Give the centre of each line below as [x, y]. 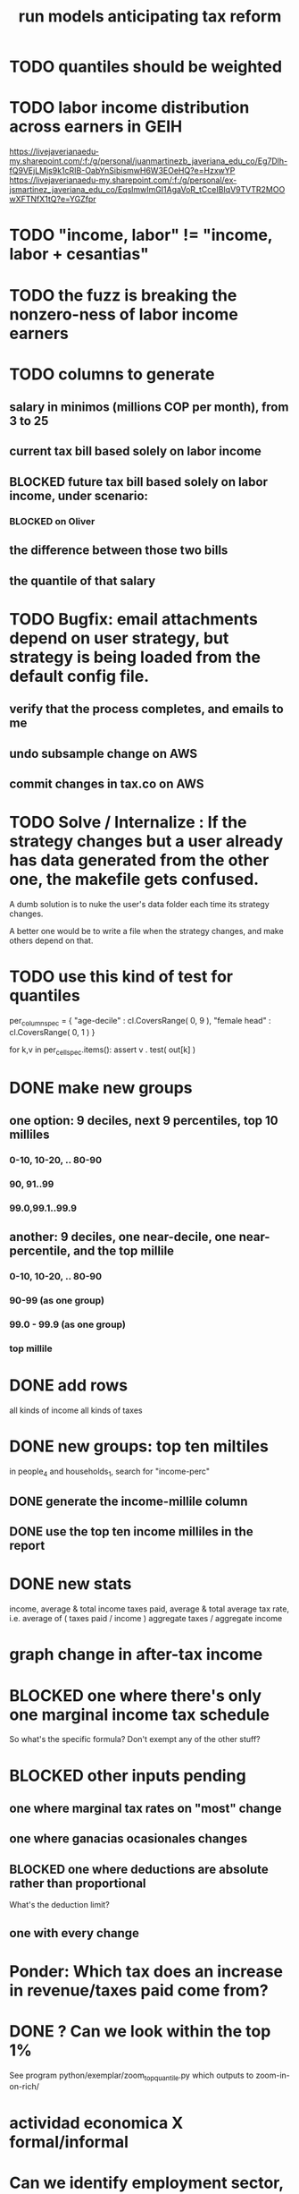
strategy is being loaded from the [135, 657]
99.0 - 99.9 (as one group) [68, 1324]
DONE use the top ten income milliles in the [131, 1532]
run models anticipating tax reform [150, 17]
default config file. [79, 676]
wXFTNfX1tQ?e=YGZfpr [53, 200]
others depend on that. [51, 940]
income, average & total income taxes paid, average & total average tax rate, [149, 1609]
